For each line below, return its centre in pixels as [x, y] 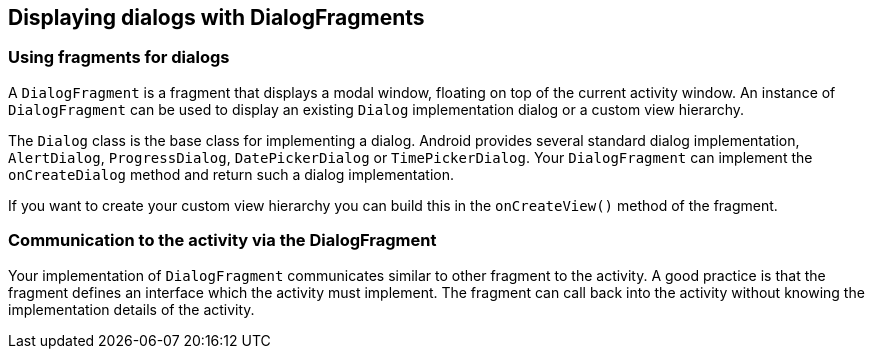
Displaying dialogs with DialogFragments [216, 17]
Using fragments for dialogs [119, 57]
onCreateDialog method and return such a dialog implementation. [231, 174]
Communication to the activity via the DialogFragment [222, 240]
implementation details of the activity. [131, 309]
